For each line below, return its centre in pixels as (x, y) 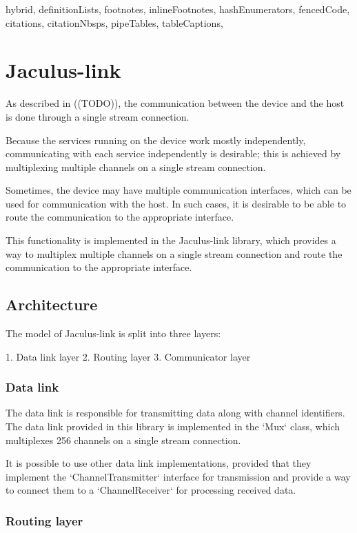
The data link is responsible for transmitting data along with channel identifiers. (175, 413)
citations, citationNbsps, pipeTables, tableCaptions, (114, 22)
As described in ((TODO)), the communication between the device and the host (175, 103)
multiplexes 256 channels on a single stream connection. (123, 440)
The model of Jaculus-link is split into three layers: (113, 333)
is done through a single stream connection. (98, 116)
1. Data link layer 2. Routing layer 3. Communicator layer (128, 356)
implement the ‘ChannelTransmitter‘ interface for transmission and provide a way (178, 476)
